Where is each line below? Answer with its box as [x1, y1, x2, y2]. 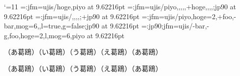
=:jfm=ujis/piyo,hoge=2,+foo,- [142, 11, 236, 21]
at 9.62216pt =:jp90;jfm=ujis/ [101, 21, 193, 31]
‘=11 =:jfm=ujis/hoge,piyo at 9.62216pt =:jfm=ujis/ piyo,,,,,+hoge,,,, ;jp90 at [4, 1, 237, 11]
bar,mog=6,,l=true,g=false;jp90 [4, 21, 99, 31]
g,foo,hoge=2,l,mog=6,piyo [4, 30, 85, 40]
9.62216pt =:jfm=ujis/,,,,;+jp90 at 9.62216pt [4, 11, 140, 21]
